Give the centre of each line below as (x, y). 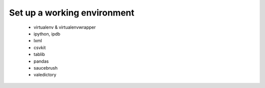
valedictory (45, 75)
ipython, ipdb (47, 34)
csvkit (40, 47)
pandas (41, 61)
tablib (39, 54)
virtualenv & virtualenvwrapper (65, 27)
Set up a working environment (72, 13)
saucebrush (46, 68)
